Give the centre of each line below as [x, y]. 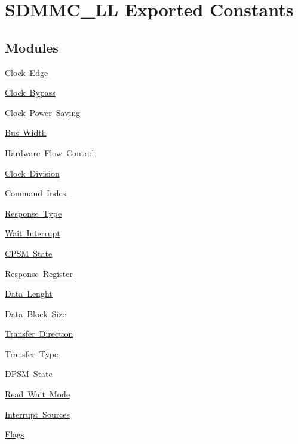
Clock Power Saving [43, 112]
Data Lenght [29, 294]
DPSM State [29, 374]
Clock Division [32, 173]
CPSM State [29, 253]
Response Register [39, 273]
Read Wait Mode [38, 394]
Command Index [36, 193]
